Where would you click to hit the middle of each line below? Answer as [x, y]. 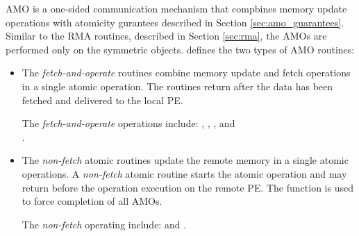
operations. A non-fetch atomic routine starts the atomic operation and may [184, 173]
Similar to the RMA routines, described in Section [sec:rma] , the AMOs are [166, 36]
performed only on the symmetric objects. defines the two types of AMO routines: [180, 49]
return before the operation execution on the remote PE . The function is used [187, 187]
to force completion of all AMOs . [92, 201]
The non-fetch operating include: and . [104, 224]
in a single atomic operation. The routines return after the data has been [177, 86]
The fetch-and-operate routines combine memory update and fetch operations [186, 73]
